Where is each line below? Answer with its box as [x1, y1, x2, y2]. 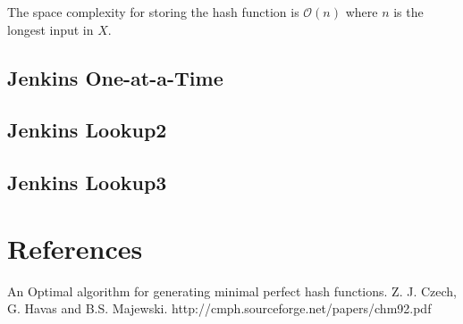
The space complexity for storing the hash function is [7, 3, 299, 21]
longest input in [7, 20, 94, 38]
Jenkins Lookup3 [7, 169, 167, 196]
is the [393, 3, 424, 21]
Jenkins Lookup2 [7, 116, 167, 144]
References [7, 229, 143, 266]
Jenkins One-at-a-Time [7, 63, 223, 91]
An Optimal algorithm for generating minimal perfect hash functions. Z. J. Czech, [7, 281, 457, 300]
